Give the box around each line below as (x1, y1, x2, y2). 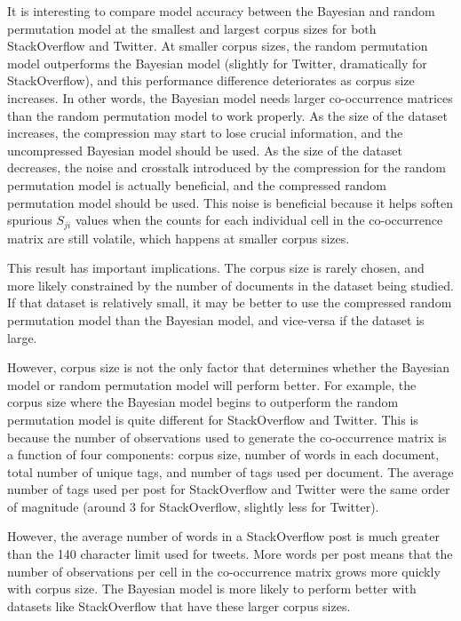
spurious (7, 211, 52, 229)
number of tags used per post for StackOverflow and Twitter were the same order (7, 480, 450, 498)
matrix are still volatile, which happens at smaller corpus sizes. (7, 228, 350, 247)
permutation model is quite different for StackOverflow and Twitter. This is (7, 410, 418, 428)
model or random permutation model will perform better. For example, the (7, 375, 417, 394)
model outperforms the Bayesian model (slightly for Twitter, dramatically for (7, 53, 427, 72)
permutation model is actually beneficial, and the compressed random (7, 175, 386, 194)
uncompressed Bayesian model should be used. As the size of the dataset (7, 140, 402, 159)
